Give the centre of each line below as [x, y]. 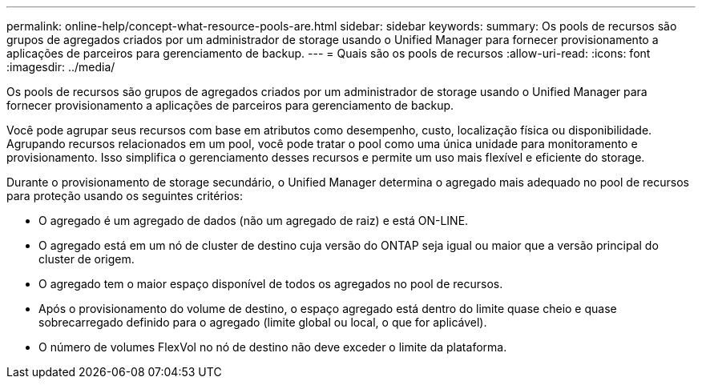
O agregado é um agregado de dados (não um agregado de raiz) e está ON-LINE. [254, 221]
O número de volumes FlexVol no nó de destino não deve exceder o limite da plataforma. [273, 347]
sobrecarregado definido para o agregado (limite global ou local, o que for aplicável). [263, 322]
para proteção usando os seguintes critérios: [125, 196]
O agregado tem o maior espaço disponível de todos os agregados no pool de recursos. [271, 284]
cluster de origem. [87, 259]
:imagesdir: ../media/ [61, 67]
